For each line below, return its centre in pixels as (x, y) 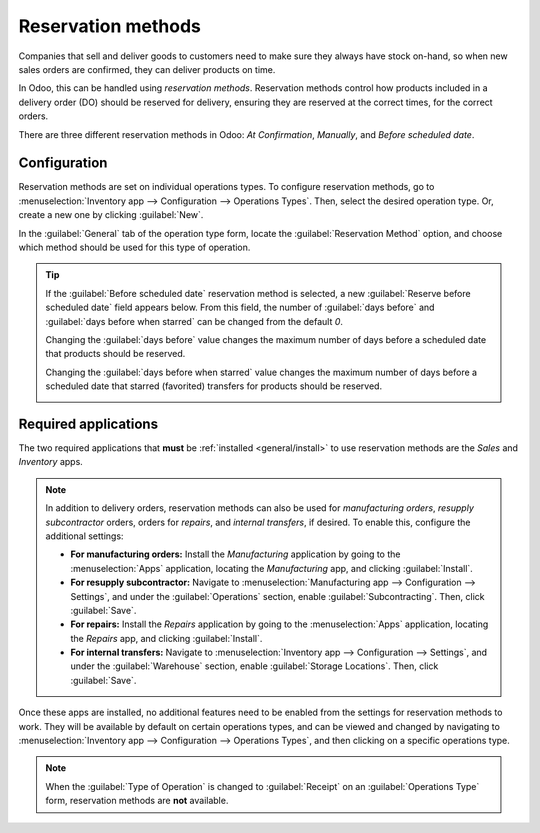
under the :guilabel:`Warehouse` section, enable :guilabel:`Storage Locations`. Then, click (254, 666)
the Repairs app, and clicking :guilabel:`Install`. (166, 638)
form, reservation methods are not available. (137, 801)
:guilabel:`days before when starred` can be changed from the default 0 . (194, 321)
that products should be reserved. (115, 354)
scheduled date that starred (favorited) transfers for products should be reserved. (214, 386)
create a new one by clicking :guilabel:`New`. (111, 215)
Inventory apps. (51, 462)
